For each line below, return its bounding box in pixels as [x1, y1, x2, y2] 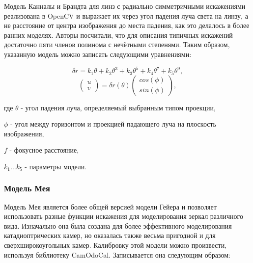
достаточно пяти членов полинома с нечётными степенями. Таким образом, [4, 39, 230, 50]
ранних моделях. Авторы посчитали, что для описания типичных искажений [4, 29, 233, 40]
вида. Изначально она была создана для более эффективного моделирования [4, 220, 232, 231]
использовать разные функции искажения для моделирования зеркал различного [4, 211, 243, 221]
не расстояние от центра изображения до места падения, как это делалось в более [4, 20, 250, 30]
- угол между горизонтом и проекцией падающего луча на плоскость [10, 119, 216, 129]
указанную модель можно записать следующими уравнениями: [4, 49, 192, 59]
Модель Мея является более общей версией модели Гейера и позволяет [4, 201, 217, 211]
